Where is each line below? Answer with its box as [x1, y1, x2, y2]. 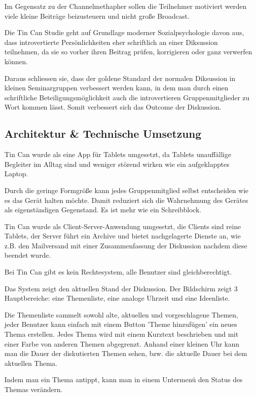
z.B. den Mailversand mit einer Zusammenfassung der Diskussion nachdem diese [4, 240, 247, 250]
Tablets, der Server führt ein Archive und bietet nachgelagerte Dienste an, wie [4, 231, 241, 241]
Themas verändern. [4, 384, 63, 395]
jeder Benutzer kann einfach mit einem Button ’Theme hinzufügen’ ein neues [4, 319, 237, 329]
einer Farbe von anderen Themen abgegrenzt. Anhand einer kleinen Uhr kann [4, 338, 240, 349]
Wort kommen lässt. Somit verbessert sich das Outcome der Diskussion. [4, 102, 221, 112]
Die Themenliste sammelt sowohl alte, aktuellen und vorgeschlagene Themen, [4, 309, 238, 319]
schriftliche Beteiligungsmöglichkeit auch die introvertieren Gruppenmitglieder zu [4, 92, 250, 102]
